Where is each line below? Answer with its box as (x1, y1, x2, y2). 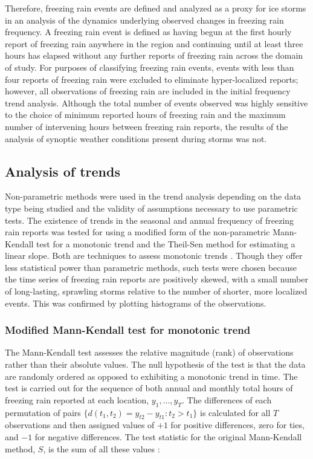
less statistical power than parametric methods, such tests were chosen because (5, 261, 297, 273)
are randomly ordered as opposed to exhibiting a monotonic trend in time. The (5, 369, 298, 382)
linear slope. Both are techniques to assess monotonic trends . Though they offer (5, 249, 303, 262)
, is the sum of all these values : (43, 442, 160, 455)
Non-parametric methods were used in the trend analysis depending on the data (5, 190, 302, 203)
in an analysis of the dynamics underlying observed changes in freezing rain (5, 13, 284, 26)
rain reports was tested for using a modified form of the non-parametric (5, 226, 270, 238)
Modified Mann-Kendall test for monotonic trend (5, 322, 251, 337)
